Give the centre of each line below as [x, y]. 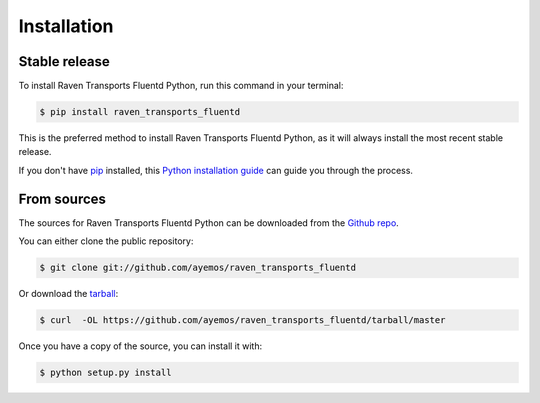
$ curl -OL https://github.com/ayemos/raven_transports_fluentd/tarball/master [242, 320]
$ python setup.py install [105, 373]
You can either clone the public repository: [106, 241]
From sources [62, 198]
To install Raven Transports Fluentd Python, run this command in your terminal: [181, 86]
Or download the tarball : [68, 294]
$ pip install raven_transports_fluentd [139, 112]
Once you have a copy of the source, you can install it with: [140, 346]
